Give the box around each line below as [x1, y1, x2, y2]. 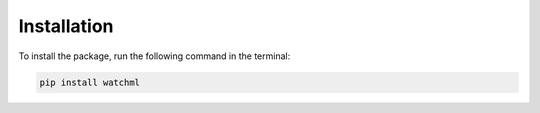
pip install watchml [39, 76, 140, 88]
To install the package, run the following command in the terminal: [18, 50, 291, 62]
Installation [18, 15, 114, 37]
